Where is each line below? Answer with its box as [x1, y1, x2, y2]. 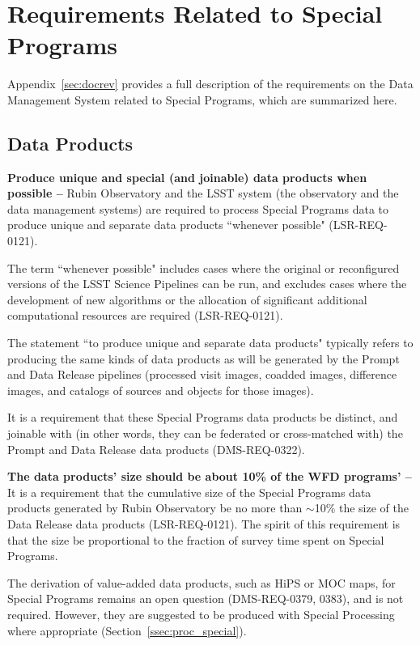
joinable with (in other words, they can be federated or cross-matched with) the [7, 425, 403, 442]
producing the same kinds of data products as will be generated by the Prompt [7, 350, 400, 367]
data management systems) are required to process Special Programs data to [7, 200, 389, 217]
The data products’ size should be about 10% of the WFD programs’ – [7, 468, 412, 485]
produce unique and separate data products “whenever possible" [7, 216, 325, 233]
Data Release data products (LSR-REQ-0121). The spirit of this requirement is [7, 515, 401, 532]
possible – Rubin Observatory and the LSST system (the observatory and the [7, 185, 399, 202]
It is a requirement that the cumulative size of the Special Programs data [7, 483, 371, 500]
